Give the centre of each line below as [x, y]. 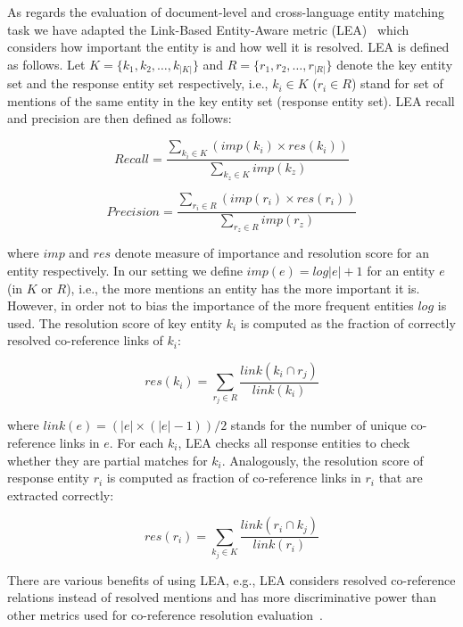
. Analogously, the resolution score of [322, 460]
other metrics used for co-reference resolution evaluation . [165, 614]
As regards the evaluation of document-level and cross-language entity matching [226, 12]
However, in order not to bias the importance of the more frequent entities [211, 305]
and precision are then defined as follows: [120, 118]
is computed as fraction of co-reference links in [234, 478]
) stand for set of [397, 83]
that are [401, 478]
